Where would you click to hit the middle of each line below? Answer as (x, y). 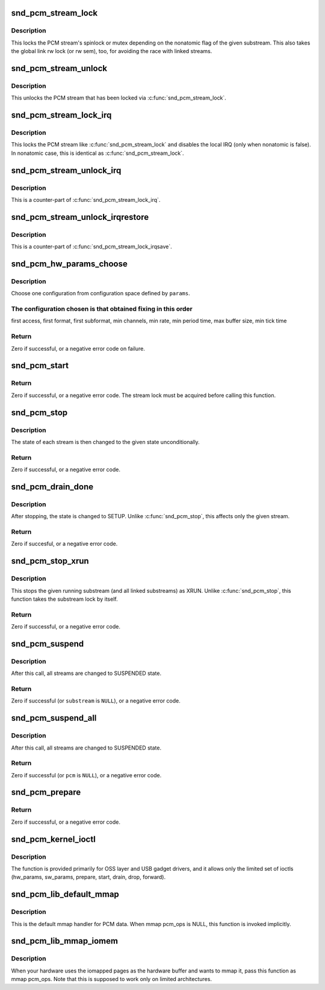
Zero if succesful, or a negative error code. (64, 544)
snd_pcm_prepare (46, 792)
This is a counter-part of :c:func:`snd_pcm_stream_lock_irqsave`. (91, 246)
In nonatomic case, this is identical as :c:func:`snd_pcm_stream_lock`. (97, 153)
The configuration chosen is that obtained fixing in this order (102, 309)
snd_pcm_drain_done (52, 487)
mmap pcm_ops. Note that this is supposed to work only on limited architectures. (111, 979)
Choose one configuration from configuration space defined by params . (101, 293)
